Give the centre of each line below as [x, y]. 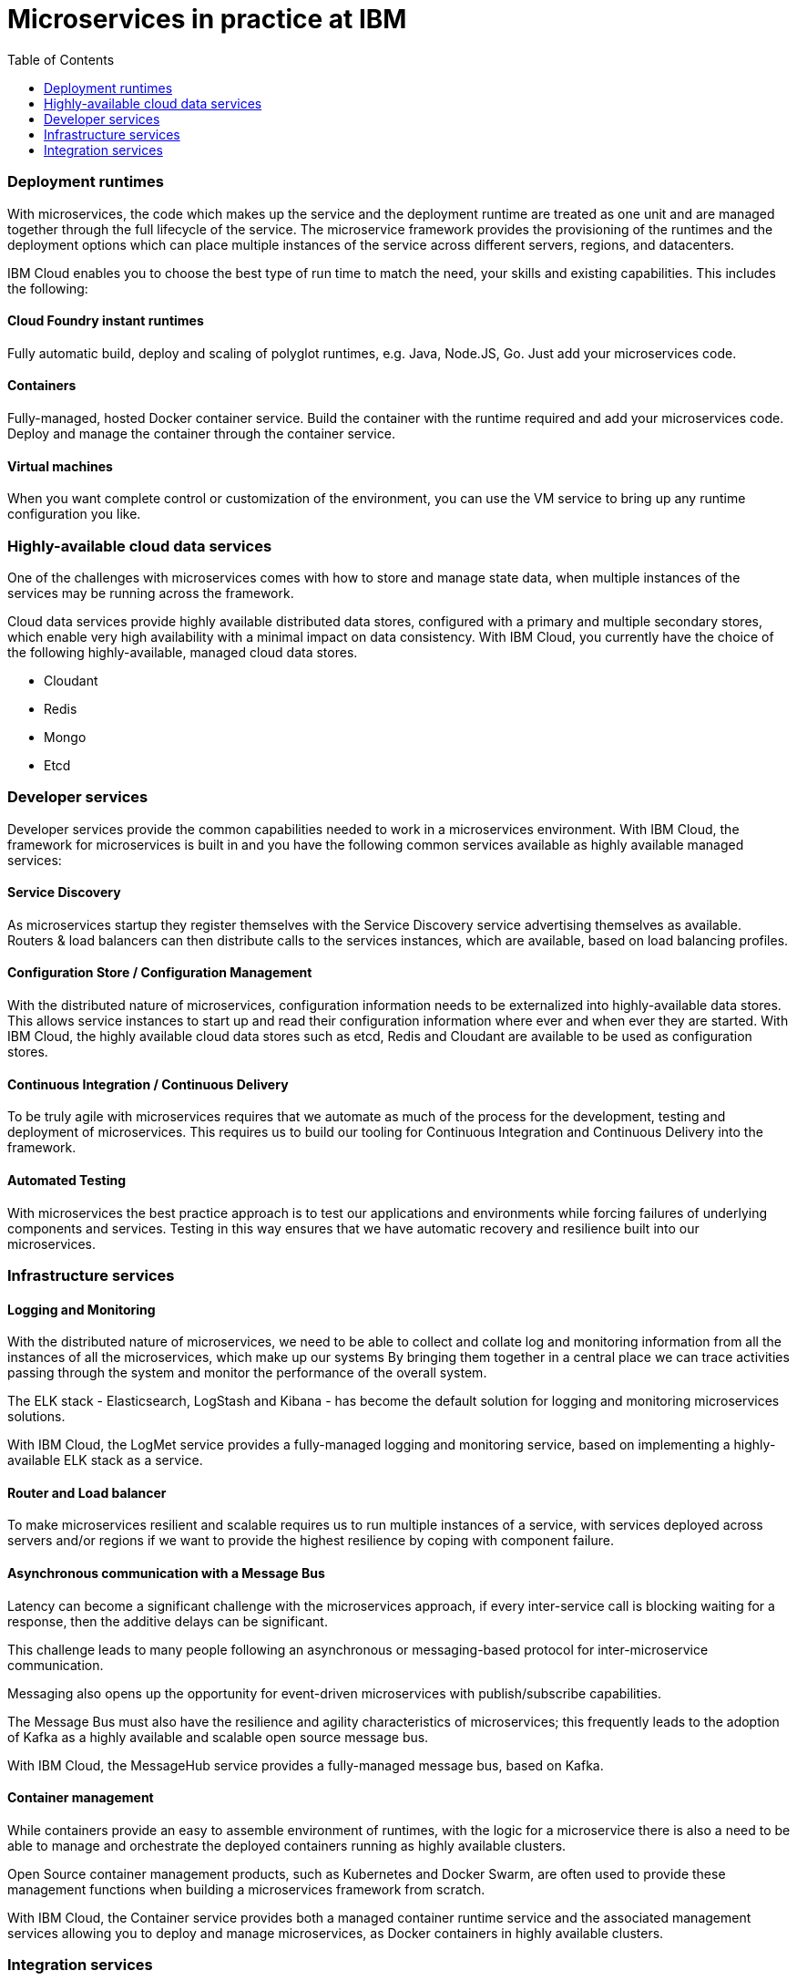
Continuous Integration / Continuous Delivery [148, 1084]
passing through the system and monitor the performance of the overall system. [247, 1373]
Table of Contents [61, 59]
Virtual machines [60, 466]
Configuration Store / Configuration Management [160, 973]
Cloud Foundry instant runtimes [106, 321]
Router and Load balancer [87, 1492]
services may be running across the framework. [151, 593]
